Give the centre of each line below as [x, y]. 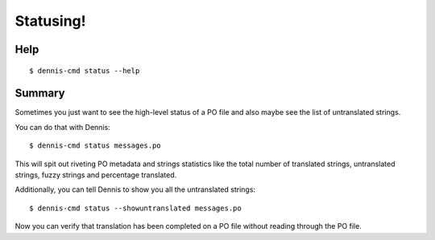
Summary [40, 94]
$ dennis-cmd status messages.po [95, 146]
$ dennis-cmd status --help [85, 71]
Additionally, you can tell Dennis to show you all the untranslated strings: [135, 189]
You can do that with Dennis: [62, 127]
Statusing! [50, 21]
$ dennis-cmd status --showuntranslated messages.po [135, 208]
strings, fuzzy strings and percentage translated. [96, 175]
